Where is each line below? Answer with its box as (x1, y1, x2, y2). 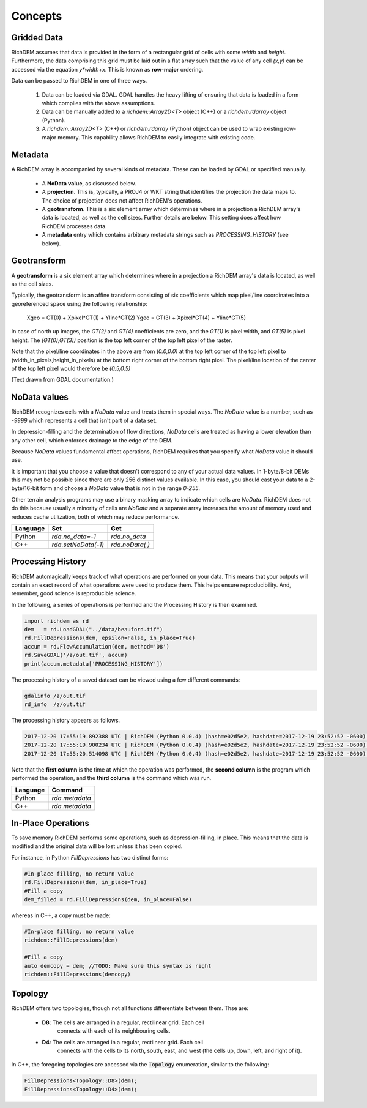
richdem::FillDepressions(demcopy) (24, 970, 131, 978)
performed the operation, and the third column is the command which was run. (11, 775, 212, 782)
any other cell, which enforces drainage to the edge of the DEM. (11, 436, 173, 444)
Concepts (11, 9, 62, 23)
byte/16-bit (11, 485, 39, 492)
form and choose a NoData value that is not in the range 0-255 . (40, 485, 201, 492)
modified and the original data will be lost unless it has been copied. (11, 842, 183, 850)
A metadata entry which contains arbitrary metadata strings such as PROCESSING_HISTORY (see (42, 231, 289, 239)
